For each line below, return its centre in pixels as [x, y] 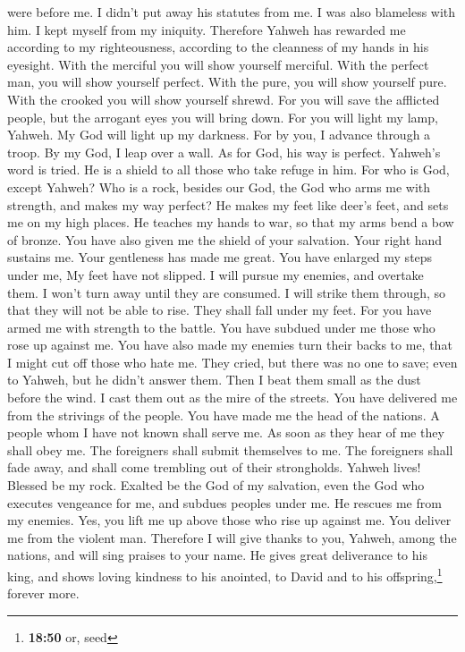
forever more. [43, 593]
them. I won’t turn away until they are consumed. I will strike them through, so [226, 292]
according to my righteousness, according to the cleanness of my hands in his [218, 47]
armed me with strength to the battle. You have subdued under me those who [221, 327]
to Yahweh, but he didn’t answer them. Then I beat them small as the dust [214, 380]
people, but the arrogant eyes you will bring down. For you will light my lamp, [223, 117]
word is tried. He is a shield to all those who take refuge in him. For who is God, [228, 169]
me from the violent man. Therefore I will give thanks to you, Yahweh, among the [232, 537]
